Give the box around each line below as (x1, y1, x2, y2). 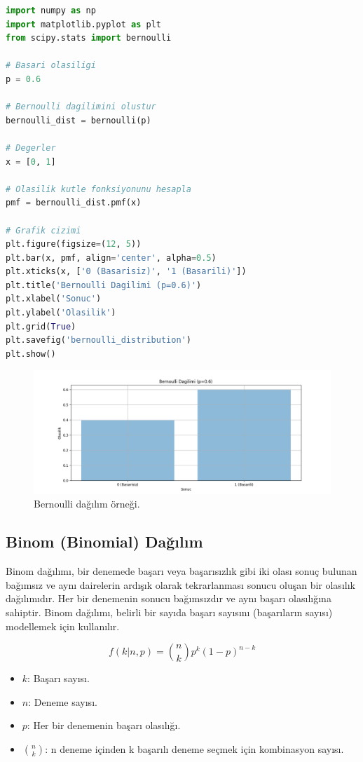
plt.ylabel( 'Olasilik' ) (6, 308, 116, 318)
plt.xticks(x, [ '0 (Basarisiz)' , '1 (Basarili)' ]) (6, 266, 247, 277)
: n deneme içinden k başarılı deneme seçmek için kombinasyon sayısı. (45, 741, 344, 756)
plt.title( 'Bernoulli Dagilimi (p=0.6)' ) (6, 280, 202, 290)
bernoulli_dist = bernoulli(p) (6, 115, 151, 125)
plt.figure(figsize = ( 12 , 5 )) (6, 239, 142, 250)
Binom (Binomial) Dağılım (6, 531, 203, 552)
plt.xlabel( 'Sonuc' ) (6, 294, 102, 304)
